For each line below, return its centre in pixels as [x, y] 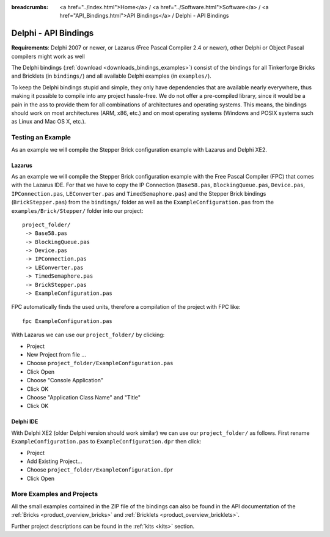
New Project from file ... [57, 354]
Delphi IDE [25, 421]
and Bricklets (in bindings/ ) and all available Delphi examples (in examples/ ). [112, 76]
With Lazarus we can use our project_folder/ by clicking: [88, 335]
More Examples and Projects [55, 494]
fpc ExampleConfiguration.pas [68, 321]
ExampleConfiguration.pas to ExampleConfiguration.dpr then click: [106, 442]
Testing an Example [41, 138]
